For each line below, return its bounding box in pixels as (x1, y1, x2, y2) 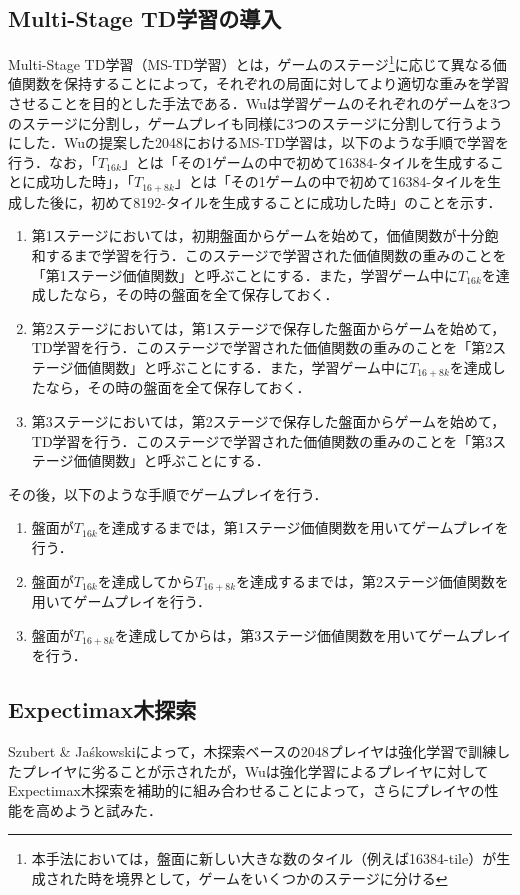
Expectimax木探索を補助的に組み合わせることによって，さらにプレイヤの (8, 780, 485, 801)
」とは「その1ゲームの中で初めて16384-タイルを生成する (121, 151, 491, 172)
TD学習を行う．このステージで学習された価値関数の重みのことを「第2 (31, 337, 493, 358)
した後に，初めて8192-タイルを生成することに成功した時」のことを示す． (21, 191, 502, 212)
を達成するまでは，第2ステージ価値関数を (236, 570, 509, 591)
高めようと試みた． (35, 799, 162, 820)
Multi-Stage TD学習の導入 (8, 3, 282, 34)
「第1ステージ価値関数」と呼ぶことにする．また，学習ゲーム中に (31, 264, 458, 285)
